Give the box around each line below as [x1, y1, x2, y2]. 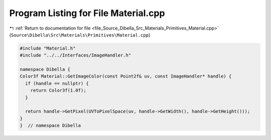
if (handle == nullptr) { [25, 80, 89, 86]
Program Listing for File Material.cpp [9, 8, 165, 19]
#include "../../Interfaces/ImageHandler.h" [20, 53, 131, 58]
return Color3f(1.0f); [30, 88, 86, 93]
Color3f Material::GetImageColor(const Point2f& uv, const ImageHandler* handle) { [20, 73, 232, 79]
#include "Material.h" [20, 45, 76, 51]
